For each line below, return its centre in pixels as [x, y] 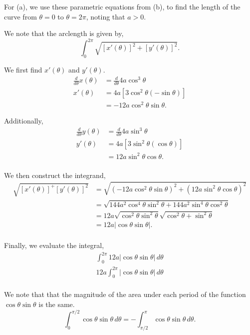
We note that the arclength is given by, [64, 33]
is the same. [57, 304]
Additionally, [24, 121]
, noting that [106, 16]
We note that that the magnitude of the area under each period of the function [125, 294]
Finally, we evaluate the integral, [54, 245]
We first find [23, 70]
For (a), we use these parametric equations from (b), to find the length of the [122, 6]
